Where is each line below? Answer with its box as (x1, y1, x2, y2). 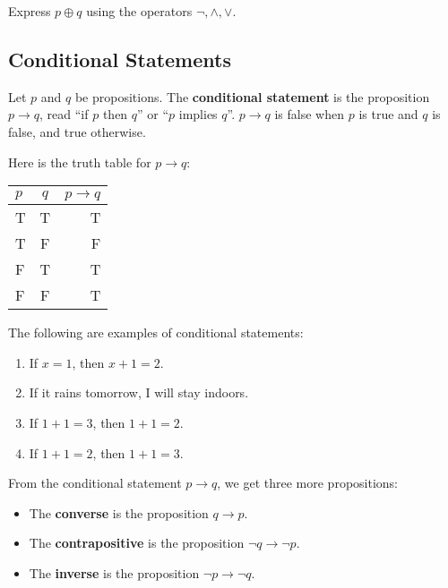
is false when (274, 105, 345, 124)
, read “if (39, 105, 89, 124)
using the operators (86, 2, 193, 20)
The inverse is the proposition (29, 563, 200, 582)
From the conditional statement (8, 473, 182, 492)
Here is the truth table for (8, 152, 151, 171)
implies (178, 105, 218, 124)
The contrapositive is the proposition (29, 533, 245, 552)
